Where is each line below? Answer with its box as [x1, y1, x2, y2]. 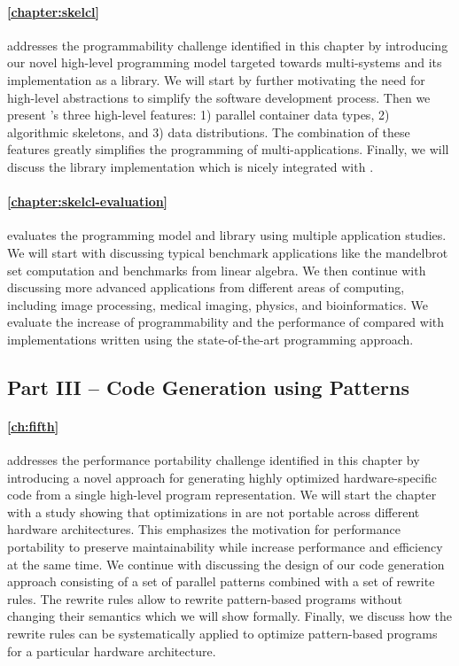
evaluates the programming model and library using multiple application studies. [7, 226, 447, 244]
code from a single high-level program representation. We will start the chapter [7, 485, 437, 504]
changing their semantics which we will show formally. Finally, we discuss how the [7, 607, 452, 625]
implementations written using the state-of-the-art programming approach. [7, 329, 414, 348]
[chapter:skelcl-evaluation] [7, 192, 168, 211]
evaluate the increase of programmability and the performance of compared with [7, 313, 445, 331]
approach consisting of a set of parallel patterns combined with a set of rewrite [7, 572, 435, 591]
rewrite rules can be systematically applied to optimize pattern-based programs [7, 624, 438, 643]
